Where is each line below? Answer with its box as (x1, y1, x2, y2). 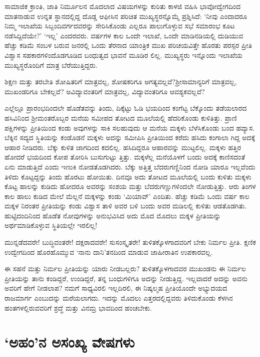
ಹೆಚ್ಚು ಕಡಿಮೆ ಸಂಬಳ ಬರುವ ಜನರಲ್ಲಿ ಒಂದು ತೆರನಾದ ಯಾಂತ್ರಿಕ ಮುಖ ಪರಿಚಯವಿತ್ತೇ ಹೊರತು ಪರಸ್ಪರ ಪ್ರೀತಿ (4, 40, 252, 50)
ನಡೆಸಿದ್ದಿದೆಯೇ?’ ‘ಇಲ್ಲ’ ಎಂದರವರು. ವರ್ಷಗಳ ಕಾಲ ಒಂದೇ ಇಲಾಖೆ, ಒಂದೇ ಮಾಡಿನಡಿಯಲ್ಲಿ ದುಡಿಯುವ (4, 30, 244, 40)
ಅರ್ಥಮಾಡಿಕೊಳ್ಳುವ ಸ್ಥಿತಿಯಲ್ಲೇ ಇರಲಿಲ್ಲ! (4, 220, 97, 230)
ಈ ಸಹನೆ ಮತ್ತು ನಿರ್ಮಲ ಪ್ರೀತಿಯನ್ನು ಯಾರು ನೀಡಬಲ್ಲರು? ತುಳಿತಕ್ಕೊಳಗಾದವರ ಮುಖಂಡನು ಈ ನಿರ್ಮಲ (4, 263, 246, 274)
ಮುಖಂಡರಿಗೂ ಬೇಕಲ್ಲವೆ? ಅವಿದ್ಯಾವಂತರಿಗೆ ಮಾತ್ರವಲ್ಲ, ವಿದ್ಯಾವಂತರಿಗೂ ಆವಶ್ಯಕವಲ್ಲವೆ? (4, 86, 205, 96)
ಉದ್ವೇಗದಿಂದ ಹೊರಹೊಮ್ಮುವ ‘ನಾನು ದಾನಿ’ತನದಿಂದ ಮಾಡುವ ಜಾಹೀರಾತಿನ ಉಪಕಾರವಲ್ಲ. (4, 246, 213, 257)
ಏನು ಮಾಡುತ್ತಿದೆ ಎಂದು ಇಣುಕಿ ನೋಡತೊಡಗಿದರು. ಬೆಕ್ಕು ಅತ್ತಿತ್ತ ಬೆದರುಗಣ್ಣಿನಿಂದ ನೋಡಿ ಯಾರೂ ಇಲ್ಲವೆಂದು (4, 161, 256, 172)
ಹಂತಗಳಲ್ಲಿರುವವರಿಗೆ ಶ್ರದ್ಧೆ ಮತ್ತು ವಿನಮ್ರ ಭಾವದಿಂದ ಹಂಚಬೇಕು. (4, 302, 152, 313)
